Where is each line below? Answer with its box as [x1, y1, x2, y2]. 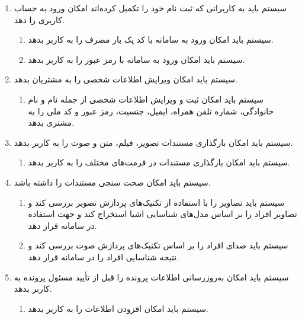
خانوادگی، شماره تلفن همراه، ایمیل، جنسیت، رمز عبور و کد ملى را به [28, 104, 274, 117]
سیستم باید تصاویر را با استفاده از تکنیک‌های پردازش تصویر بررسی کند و [28, 196, 285, 208]
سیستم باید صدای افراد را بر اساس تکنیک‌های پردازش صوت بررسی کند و [28, 239, 288, 251]
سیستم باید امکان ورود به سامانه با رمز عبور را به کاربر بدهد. [28, 53, 245, 65]
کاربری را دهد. [14, 13, 65, 25]
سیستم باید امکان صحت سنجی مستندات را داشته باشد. [14, 176, 211, 188]
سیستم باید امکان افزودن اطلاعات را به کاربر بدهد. [28, 302, 208, 314]
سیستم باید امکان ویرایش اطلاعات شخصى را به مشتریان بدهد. [14, 73, 237, 85]
